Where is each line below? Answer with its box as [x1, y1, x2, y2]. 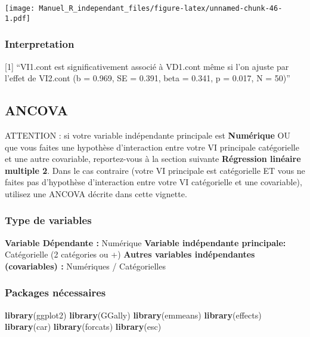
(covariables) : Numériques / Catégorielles [5, 259, 166, 272]
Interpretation [5, 36, 75, 51]
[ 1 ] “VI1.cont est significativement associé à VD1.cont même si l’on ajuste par [5, 60, 289, 72]
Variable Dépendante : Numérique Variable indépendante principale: [5, 236, 286, 249]
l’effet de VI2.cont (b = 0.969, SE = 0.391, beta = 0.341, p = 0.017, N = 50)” [5, 72, 290, 84]
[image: [5, 4, 35, 13]
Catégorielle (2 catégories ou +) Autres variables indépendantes [5, 248, 255, 261]
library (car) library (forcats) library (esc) [5, 320, 162, 333]
